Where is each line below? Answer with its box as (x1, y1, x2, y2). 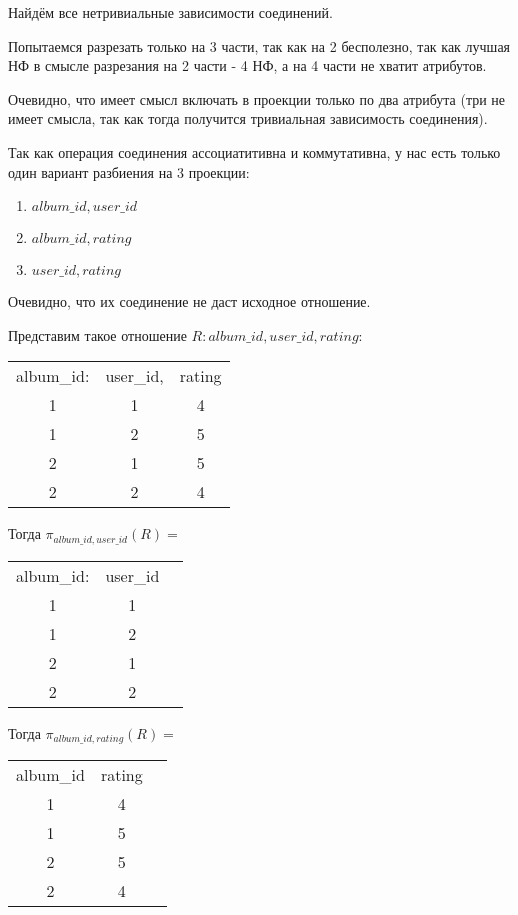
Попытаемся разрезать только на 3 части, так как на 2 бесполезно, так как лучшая (8, 35, 511, 56)
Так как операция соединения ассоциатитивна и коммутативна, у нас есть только (8, 141, 501, 162)
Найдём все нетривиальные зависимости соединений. (8, 2, 333, 22)
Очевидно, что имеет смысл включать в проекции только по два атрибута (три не (8, 88, 506, 109)
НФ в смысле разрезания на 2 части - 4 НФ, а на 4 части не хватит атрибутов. (8, 55, 487, 76)
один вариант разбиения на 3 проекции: (8, 161, 250, 182)
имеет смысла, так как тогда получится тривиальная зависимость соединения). (8, 108, 488, 129)
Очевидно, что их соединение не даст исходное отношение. (8, 291, 371, 312)
